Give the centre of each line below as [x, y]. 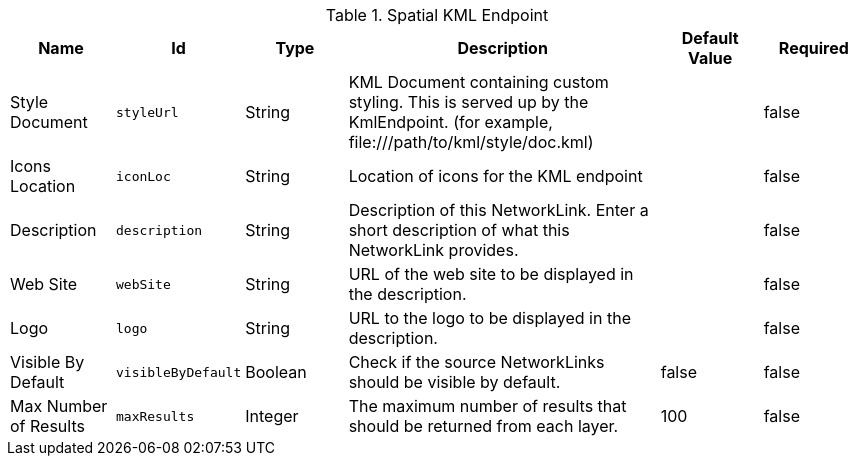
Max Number [59, 406]
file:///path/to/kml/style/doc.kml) [471, 142]
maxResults [155, 416]
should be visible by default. [454, 382]
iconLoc [143, 176]
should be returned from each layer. [483, 426]
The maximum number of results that [487, 406]
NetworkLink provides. [433, 250]
